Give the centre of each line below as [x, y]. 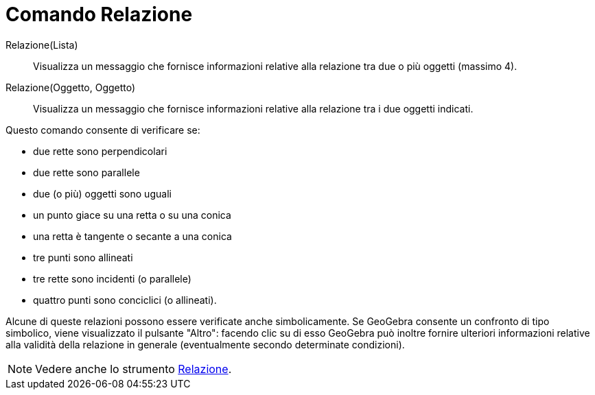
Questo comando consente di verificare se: [103, 130]
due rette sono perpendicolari [100, 151]
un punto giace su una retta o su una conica [132, 215]
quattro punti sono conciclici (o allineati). [125, 300]
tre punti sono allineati [83, 257]
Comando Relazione [99, 14]
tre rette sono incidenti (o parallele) [112, 278]
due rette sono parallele [86, 172]
